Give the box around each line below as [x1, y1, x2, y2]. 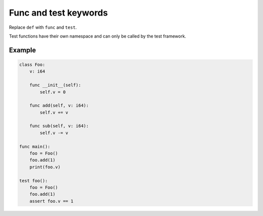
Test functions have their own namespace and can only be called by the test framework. [9, 33, 187, 39]
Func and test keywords [9, 7, 108, 18]
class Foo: [19, 61, 45, 67]
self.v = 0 [39, 89, 66, 95]
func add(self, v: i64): [29, 103, 89, 108]
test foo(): [19, 178, 48, 183]
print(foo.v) [29, 164, 61, 170]
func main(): [19, 144, 51, 149]
